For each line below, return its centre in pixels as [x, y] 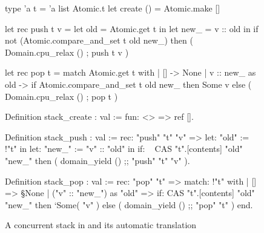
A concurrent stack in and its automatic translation [101, 225]
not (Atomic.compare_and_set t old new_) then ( [99, 40]
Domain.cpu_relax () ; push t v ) [67, 52]
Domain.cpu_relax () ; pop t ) [61, 96]
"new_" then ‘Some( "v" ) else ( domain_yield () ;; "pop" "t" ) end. [129, 204]
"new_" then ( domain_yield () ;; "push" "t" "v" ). [97, 160]
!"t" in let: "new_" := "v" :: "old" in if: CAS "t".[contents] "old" [124, 149]
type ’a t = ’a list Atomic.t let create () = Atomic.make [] [113, 8]
